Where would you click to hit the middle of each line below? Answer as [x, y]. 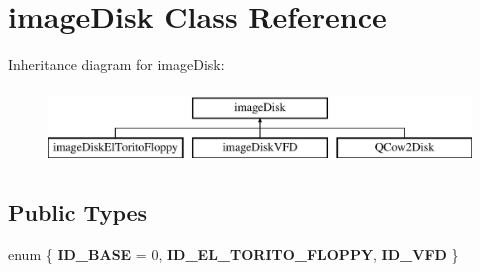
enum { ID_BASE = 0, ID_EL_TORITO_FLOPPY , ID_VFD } [233, 254]
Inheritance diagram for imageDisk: [116, 64]
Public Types [78, 212]
